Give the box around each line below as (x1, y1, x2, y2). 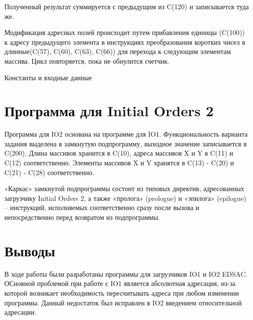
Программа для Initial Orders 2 (4, 101, 214, 121)
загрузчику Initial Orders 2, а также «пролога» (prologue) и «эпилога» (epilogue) (4, 193, 247, 203)
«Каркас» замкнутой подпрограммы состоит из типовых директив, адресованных (4, 183, 244, 194)
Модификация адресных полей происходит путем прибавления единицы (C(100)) (4, 27, 245, 37)
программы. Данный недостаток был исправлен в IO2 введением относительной (4, 297, 242, 307)
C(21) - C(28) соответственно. (4, 167, 94, 177)
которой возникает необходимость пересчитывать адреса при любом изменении (4, 287, 239, 298)
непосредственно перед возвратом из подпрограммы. (4, 212, 160, 222)
